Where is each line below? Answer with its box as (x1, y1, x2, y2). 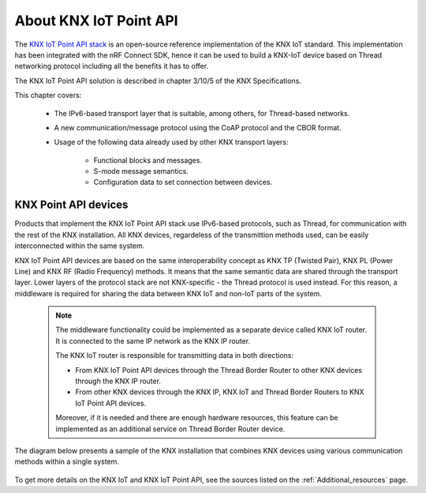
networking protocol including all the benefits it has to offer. (14, 62, 209, 71)
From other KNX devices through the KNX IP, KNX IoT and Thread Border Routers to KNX (75, 387, 364, 397)
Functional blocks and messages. (93, 155, 203, 165)
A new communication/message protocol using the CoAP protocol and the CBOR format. (54, 122, 342, 132)
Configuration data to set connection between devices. (93, 178, 272, 187)
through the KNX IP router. (75, 376, 162, 386)
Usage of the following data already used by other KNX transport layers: (54, 137, 289, 147)
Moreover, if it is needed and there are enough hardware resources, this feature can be (55, 413, 338, 423)
